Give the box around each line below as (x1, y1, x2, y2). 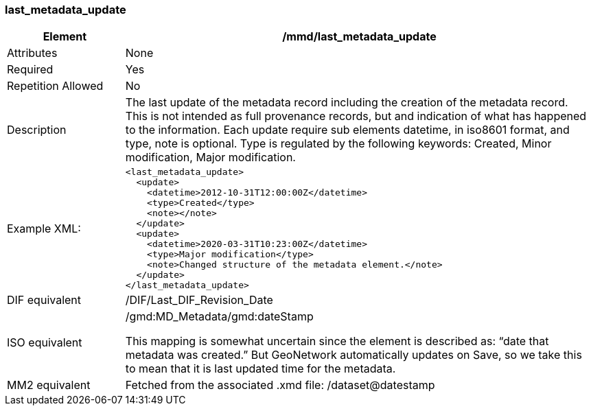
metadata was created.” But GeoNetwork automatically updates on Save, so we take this (125, 348, 582, 362)
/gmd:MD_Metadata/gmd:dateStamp (125, 309, 314, 324)
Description (7, 123, 67, 137)
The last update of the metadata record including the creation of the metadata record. (125, 95, 568, 110)
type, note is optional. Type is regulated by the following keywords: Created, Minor (125, 137, 552, 151)
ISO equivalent (7, 336, 82, 350)
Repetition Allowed (7, 79, 104, 93)
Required (7, 62, 54, 77)
